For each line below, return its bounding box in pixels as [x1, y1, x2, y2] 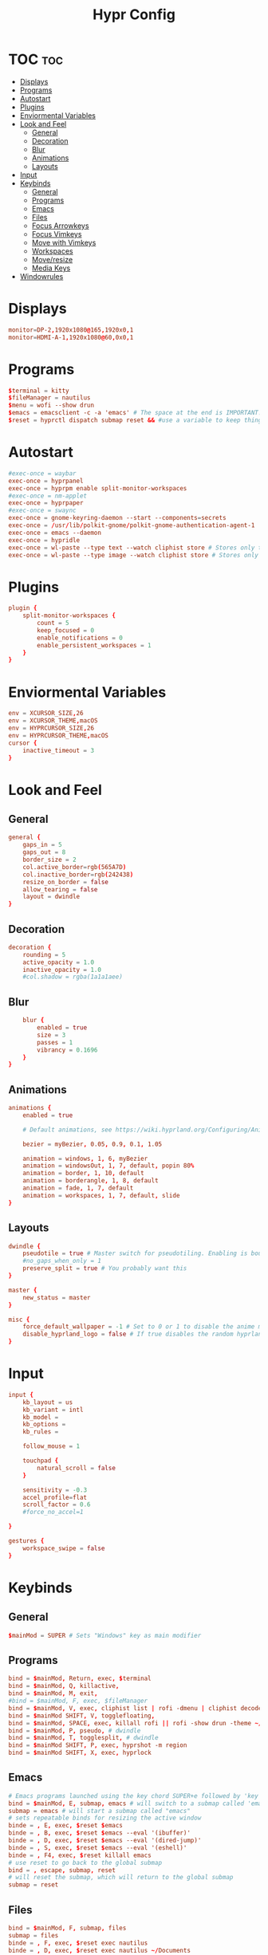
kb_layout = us [22, 1398, 73, 1406]
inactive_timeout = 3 [22, 746, 94, 754]
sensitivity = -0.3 [22, 1485, 88, 1494]
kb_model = [22, 1413, 59, 1421]
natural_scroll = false [37, 1464, 116, 1472]
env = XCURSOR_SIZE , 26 [8, 710, 84, 718]
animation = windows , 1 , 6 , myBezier [22, 1155, 148, 1162]
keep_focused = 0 [37, 626, 94, 635]
